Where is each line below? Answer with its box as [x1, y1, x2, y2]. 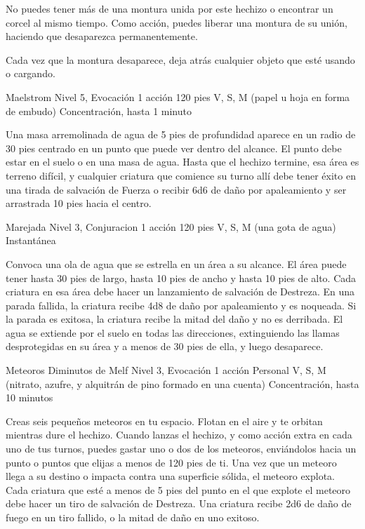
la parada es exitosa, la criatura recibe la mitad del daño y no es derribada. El [6, 312, 343, 326]
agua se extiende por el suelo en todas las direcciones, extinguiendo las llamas [6, 325, 340, 340]
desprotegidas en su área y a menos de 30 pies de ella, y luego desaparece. [6, 339, 324, 354]
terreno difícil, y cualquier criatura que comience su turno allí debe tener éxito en [6, 168, 356, 182]
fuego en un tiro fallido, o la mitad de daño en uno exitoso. [6, 510, 260, 524]
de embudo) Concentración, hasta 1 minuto [6, 103, 192, 118]
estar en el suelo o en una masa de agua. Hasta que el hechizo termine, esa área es [6, 154, 359, 169]
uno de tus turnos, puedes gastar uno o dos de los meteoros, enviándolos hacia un [6, 441, 357, 456]
